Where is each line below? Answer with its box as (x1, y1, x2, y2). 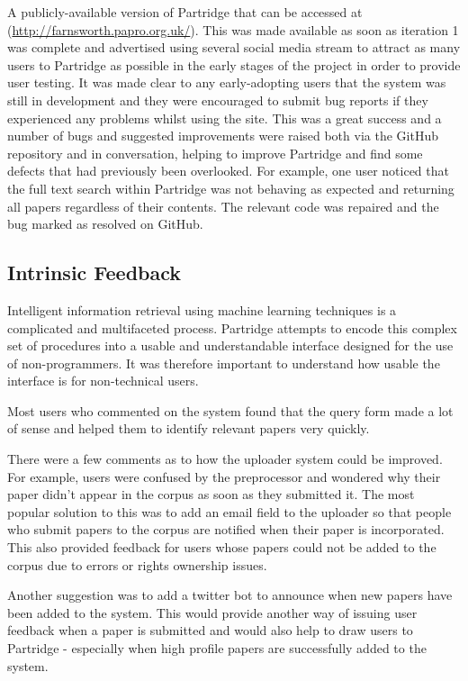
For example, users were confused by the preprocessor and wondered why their (7, 467, 441, 486)
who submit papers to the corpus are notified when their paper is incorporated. (7, 520, 445, 539)
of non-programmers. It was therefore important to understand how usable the (7, 353, 440, 372)
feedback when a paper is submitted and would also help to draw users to (7, 621, 413, 640)
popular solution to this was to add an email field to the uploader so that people (7, 502, 452, 521)
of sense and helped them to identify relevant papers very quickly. (7, 419, 370, 438)
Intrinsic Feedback (7, 259, 182, 286)
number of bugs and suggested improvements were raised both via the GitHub (7, 126, 438, 145)
